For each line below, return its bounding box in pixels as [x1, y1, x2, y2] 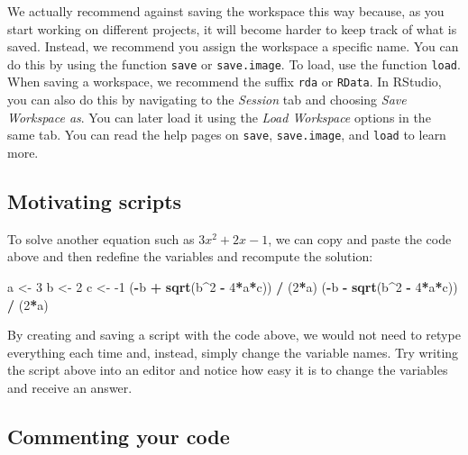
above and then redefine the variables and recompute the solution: [7, 247, 373, 266]
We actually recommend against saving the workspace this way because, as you [7, 2, 445, 20]
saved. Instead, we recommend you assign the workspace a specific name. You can [7, 37, 459, 56]
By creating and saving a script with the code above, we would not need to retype [7, 325, 461, 344]
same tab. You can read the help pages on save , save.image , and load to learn [7, 125, 446, 144]
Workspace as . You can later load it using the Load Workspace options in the [7, 107, 431, 126]
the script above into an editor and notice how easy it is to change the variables [7, 360, 448, 379]
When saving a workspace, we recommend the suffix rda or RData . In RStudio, [7, 72, 442, 91]
